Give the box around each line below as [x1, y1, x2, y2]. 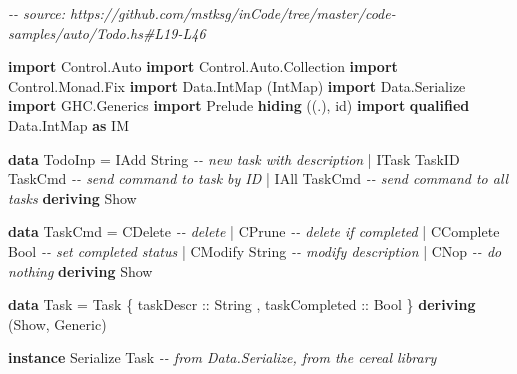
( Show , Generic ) [8, 313, 107, 334]
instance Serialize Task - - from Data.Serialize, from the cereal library [8, 347, 437, 368]
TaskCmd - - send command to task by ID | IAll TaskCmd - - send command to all [8, 168, 509, 189]
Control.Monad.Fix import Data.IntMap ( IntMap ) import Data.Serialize [8, 75, 466, 96]
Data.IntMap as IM [8, 114, 129, 135]
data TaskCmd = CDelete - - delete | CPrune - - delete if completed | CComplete [8, 221, 500, 242]
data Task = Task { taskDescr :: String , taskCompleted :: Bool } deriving [8, 294, 476, 315]
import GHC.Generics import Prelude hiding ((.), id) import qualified [8, 95, 470, 116]
